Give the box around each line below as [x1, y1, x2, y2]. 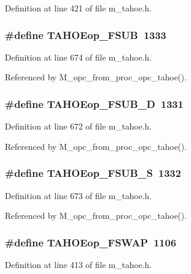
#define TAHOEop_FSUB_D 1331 [5, 96, 184, 111]
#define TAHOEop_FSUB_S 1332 [5, 165, 181, 180]
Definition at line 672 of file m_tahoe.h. [5, 120, 152, 133]
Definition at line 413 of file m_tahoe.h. [5, 258, 152, 271]
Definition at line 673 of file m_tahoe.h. [5, 189, 152, 201]
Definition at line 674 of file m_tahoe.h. [5, 50, 152, 63]
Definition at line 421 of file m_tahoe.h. [5, 2, 152, 14]
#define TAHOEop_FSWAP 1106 [5, 234, 177, 249]
